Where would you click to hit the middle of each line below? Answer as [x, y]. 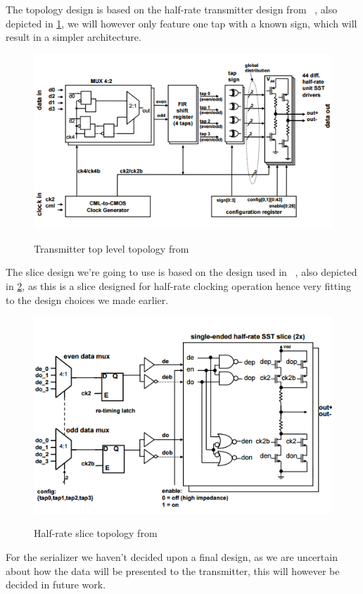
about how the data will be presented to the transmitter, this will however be [173, 570]
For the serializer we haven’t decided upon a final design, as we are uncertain [172, 557]
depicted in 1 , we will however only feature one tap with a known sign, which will [181, 23]
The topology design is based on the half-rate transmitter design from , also [172, 9]
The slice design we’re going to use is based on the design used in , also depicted [181, 272]
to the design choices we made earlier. [87, 299]
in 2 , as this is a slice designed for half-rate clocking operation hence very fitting [178, 286]
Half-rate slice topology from [96, 533]
